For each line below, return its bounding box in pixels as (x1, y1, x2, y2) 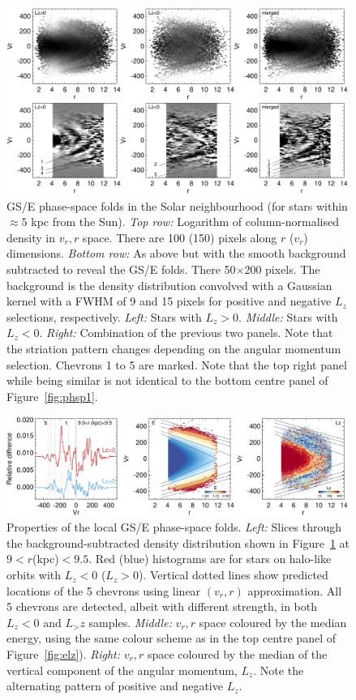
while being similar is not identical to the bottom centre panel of (6, 372, 328, 389)
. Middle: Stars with (238, 308, 338, 325)
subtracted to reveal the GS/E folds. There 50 (6, 260, 236, 277)
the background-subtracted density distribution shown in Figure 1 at (6, 534, 350, 551)
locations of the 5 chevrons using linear (6, 582, 201, 599)
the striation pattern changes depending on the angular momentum (6, 339, 341, 356)
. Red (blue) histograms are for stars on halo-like (88, 550, 332, 567)
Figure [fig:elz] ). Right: (6, 646, 121, 663)
